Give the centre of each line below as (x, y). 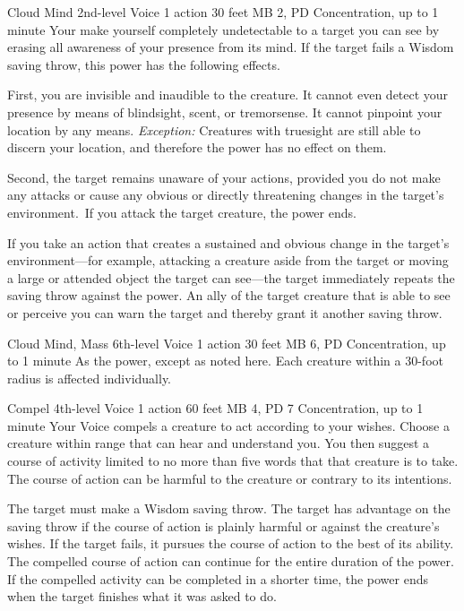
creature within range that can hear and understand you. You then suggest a (219, 443)
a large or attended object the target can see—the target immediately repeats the (231, 277)
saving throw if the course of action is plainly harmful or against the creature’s (223, 525)
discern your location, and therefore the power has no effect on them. (197, 147)
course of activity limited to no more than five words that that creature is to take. (233, 461)
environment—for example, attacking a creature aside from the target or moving (228, 260)
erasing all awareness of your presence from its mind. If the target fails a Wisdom (231, 47)
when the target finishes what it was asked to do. (142, 596)
